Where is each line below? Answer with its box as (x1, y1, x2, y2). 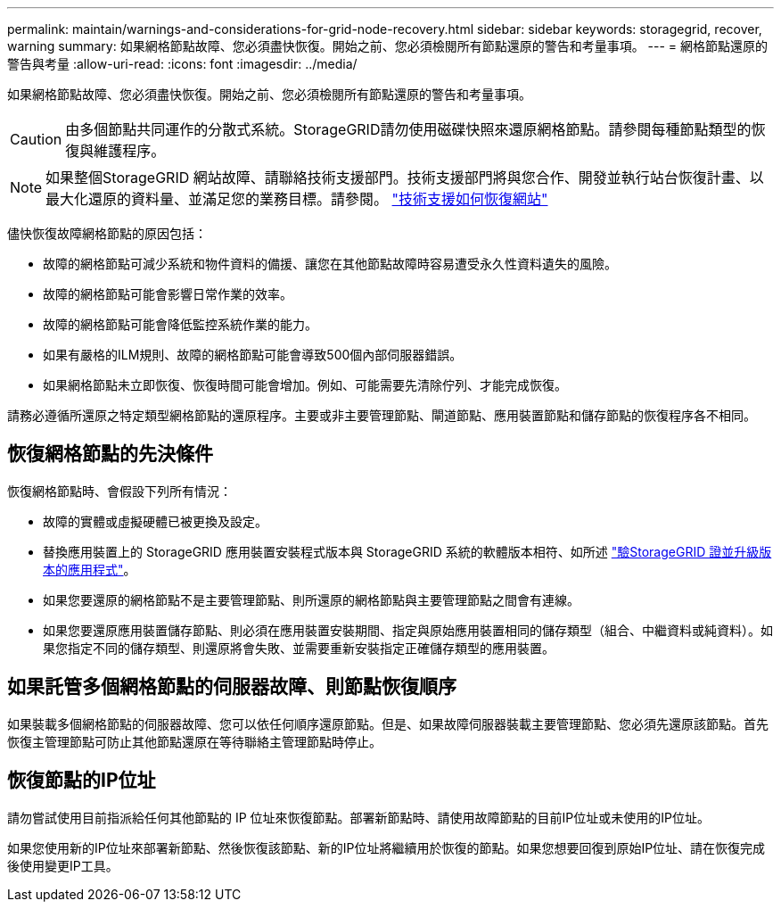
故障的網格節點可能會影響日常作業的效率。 (43, 286, 292, 302)
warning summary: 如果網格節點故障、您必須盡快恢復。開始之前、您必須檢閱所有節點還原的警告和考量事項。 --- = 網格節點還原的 (7, 38, 769, 54)
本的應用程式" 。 (43, 561, 136, 577)
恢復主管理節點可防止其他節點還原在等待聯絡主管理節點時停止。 (7, 733, 382, 749)
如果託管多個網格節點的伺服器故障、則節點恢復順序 (7, 675, 456, 698)
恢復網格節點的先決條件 (7, 442, 213, 466)
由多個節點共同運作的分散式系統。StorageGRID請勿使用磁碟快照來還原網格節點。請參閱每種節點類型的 (65, 120, 752, 138)
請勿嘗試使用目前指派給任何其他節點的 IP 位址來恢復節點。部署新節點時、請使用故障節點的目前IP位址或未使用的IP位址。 (7, 809, 710, 825)
